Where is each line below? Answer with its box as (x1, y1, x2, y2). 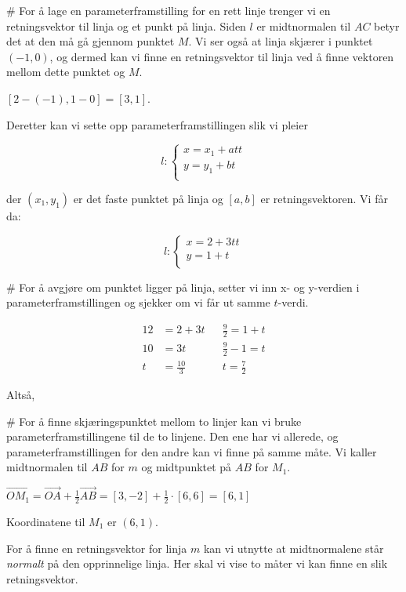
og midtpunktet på (141, 459, 232, 475)
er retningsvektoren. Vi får (260, 191, 388, 206)
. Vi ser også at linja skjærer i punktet (188, 33, 373, 49)
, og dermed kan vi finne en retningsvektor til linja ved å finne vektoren (49, 48, 394, 64)
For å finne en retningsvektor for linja (6, 539, 187, 556)
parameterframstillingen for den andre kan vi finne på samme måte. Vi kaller (6, 443, 377, 459)
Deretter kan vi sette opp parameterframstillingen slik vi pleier (6, 116, 308, 133)
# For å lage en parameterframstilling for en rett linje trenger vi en (6, 2, 331, 18)
